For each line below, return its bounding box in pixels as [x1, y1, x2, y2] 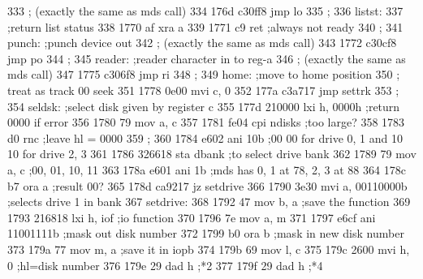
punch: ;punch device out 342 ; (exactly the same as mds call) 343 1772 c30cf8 [7, 34, 397, 51]
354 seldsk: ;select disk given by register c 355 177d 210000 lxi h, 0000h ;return [7, 97, 400, 114]
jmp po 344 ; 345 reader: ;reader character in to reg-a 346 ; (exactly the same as [7, 49, 406, 67]
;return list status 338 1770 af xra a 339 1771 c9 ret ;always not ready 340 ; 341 [7, 18, 404, 35]
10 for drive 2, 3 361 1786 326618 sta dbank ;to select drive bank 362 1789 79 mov [7, 145, 417, 162]
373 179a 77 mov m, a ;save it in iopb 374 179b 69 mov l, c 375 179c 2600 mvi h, [7, 240, 410, 257]
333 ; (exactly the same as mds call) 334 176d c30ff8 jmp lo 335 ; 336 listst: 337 [7, 2, 404, 19]
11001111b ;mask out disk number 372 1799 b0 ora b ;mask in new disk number [7, 225, 404, 242]
